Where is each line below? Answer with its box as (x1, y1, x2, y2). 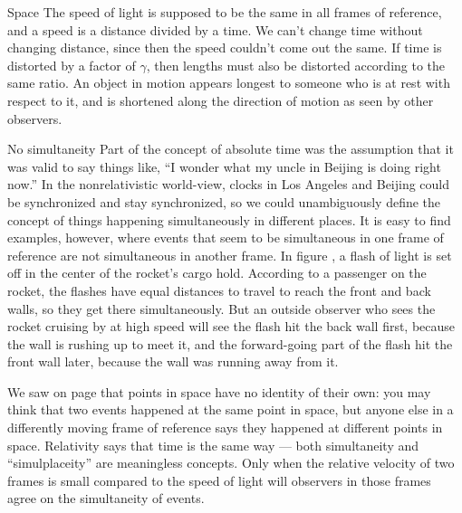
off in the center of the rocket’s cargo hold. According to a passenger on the (7, 263, 427, 282)
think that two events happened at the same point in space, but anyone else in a (7, 400, 454, 419)
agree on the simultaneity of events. (7, 489, 205, 508)
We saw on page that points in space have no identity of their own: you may (7, 382, 431, 401)
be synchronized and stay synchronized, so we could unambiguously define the (7, 192, 441, 211)
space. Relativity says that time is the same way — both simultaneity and (7, 435, 419, 454)
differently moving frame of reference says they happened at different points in (7, 418, 443, 437)
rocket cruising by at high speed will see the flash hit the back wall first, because (7, 317, 456, 336)
